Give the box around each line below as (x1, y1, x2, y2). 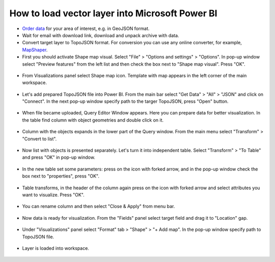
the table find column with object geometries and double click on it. (22, 117, 164, 123)
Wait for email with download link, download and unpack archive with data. (22, 32, 179, 38)
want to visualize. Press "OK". (22, 191, 85, 198)
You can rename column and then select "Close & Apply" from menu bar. (22, 203, 175, 210)
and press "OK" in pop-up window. (22, 154, 95, 160)
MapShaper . (22, 46, 48, 53)
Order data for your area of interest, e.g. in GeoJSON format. (22, 25, 150, 32)
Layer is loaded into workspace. (22, 245, 89, 251)
